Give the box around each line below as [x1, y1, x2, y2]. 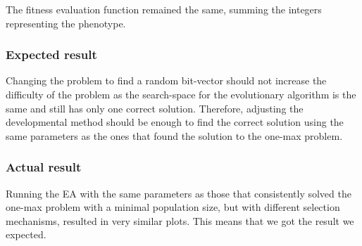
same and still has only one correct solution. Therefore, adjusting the [6, 101, 304, 115]
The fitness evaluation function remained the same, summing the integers [6, 2, 322, 16]
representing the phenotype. [6, 15, 126, 30]
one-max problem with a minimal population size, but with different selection [6, 200, 340, 214]
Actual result [6, 158, 82, 176]
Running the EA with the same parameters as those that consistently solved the [6, 186, 351, 200]
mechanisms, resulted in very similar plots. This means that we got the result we [6, 213, 354, 228]
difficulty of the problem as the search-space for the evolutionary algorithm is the [6, 87, 356, 101]
